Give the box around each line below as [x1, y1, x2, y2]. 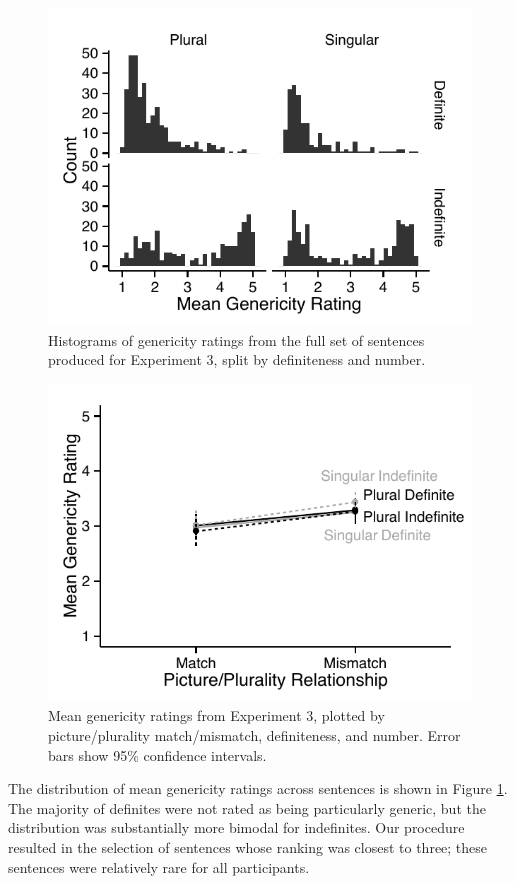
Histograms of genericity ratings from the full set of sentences [48, 329, 425, 350]
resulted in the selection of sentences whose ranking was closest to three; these [8, 836, 488, 857]
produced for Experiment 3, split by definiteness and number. [48, 349, 426, 370]
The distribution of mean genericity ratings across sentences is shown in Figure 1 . [8, 778, 508, 799]
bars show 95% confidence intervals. [48, 744, 267, 765]
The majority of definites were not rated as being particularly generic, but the [8, 797, 486, 818]
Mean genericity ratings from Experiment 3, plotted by [48, 705, 385, 726]
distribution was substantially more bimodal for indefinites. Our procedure [8, 817, 465, 838]
